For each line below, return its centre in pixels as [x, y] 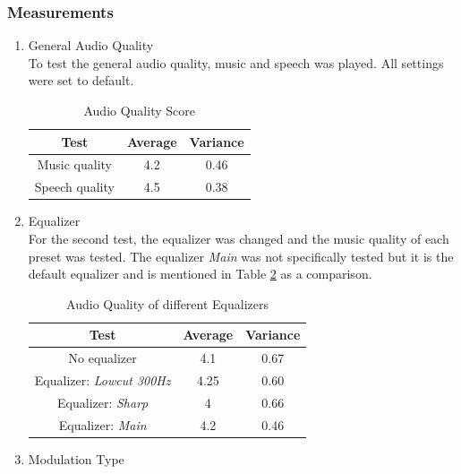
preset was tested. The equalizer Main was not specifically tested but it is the [241, 256]
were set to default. [81, 80]
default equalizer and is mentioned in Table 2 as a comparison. [200, 274]
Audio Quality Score [139, 110]
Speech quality [74, 187]
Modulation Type [76, 458]
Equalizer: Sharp [103, 402]
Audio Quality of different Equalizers [167, 303]
